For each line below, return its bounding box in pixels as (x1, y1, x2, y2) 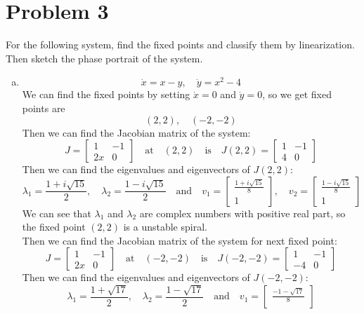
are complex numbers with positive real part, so (139, 205, 346, 220)
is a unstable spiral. (123, 219, 207, 234)
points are (22, 100, 65, 115)
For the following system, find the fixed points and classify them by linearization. (6, 37, 355, 52)
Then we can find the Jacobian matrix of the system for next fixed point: (22, 233, 337, 247)
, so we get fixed (262, 87, 332, 102)
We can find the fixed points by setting (22, 87, 190, 102)
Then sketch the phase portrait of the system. (6, 50, 203, 65)
